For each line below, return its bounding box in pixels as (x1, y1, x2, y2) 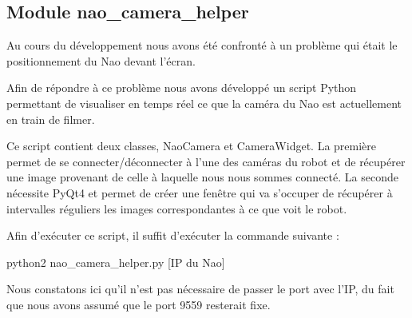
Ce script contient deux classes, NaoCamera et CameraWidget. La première (6, 137, 377, 154)
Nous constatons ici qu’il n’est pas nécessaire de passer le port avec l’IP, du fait (6, 280, 394, 297)
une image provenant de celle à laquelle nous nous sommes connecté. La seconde (6, 169, 398, 185)
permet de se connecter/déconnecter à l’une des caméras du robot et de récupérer (6, 153, 406, 169)
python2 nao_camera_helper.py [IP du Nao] (6, 253, 225, 270)
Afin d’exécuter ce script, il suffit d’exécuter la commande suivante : (6, 227, 339, 244)
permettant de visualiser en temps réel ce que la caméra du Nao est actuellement (6, 94, 402, 111)
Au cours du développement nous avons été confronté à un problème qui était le (6, 37, 398, 54)
